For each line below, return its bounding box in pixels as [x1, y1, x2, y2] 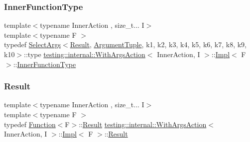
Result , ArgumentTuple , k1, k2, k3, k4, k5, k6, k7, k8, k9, [70, 39, 247, 50]
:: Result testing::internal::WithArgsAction [79, 119, 207, 129]
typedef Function [4, 119, 56, 129]
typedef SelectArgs [4, 39, 61, 50]
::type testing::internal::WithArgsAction [24, 49, 145, 59]
